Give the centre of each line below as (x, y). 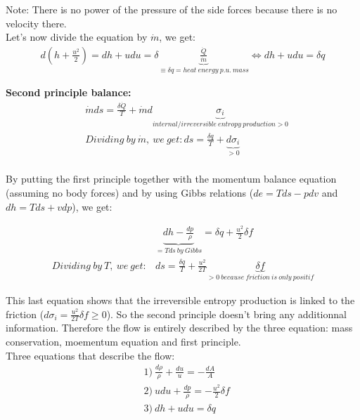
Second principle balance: (69, 92)
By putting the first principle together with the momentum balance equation (171, 179)
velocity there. (36, 23)
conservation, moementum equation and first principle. (123, 342)
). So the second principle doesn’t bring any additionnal (226, 314)
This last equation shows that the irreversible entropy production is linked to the (180, 300)
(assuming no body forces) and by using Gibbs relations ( (130, 192)
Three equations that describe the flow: (90, 355)
